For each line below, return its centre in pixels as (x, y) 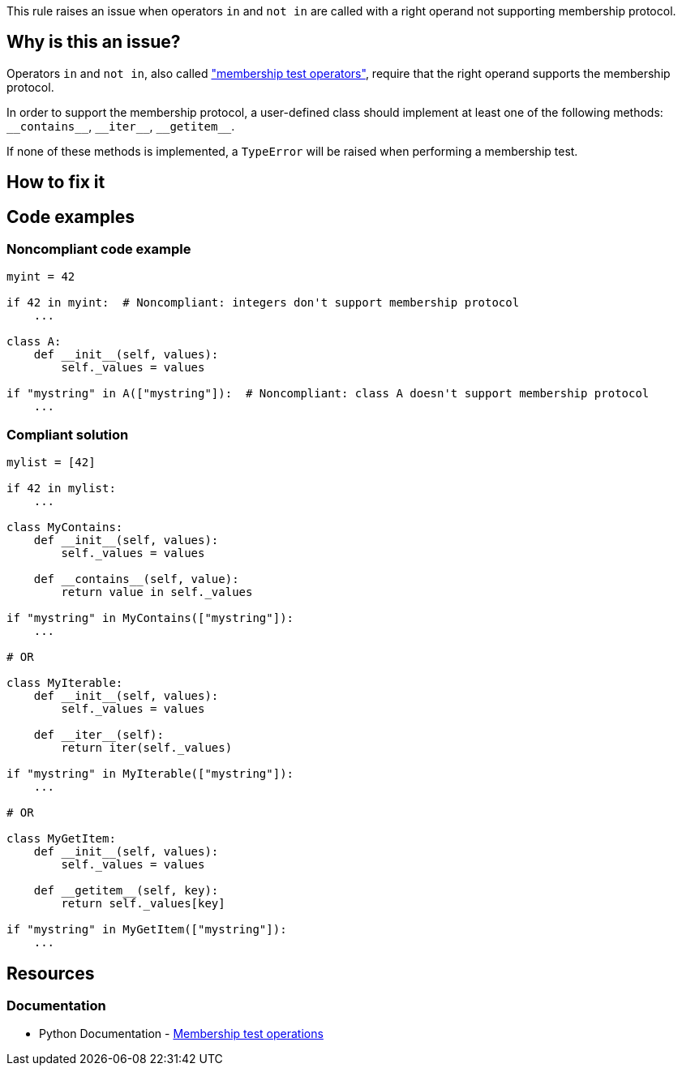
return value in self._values (157, 592)
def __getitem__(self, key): (126, 891)
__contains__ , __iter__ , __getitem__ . (121, 126)
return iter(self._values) (147, 748)
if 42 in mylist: (61, 489)
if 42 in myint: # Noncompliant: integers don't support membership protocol (263, 303)
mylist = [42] (51, 463)
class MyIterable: (65, 683)
